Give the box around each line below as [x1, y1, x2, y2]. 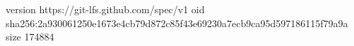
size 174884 [6, 29, 54, 44]
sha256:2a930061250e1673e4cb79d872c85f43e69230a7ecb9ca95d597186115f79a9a [6, 15, 348, 30]
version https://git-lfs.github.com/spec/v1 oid [6, 2, 205, 16]
